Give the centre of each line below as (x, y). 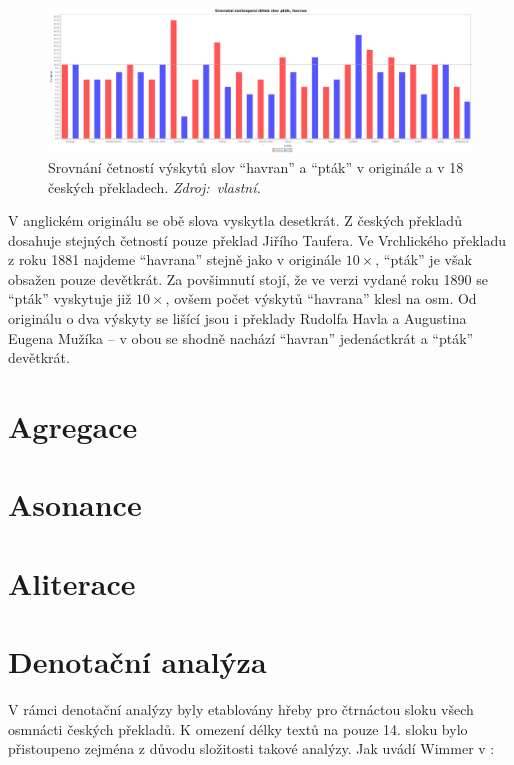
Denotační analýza (137, 661)
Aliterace (72, 582)
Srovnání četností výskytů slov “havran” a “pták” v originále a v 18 (256, 166)
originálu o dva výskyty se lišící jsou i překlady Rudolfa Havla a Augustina (237, 318)
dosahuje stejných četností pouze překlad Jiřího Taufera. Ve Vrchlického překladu (257, 239)
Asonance (75, 504)
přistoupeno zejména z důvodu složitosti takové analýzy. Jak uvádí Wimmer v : (251, 748)
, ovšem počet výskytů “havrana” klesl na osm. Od (321, 298)
